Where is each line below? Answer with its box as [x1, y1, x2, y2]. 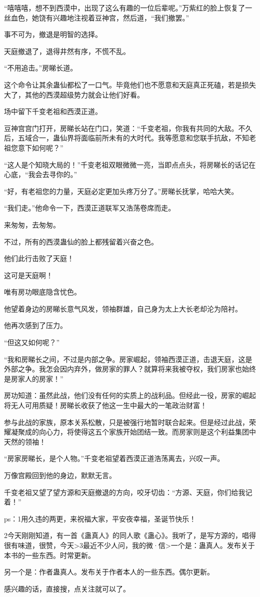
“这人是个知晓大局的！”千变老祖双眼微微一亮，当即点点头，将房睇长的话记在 [4, 159, 256, 169]
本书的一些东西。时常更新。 [4, 549, 95, 560]
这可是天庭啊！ [4, 269, 53, 280]
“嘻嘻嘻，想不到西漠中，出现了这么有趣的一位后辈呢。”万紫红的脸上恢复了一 [4, 2, 252, 12]
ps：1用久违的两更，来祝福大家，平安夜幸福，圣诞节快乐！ [4, 513, 196, 523]
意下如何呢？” [17, 142, 63, 152]
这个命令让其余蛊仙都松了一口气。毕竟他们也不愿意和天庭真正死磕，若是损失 [4, 79, 256, 89]
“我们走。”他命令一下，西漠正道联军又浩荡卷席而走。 [4, 202, 175, 213]
